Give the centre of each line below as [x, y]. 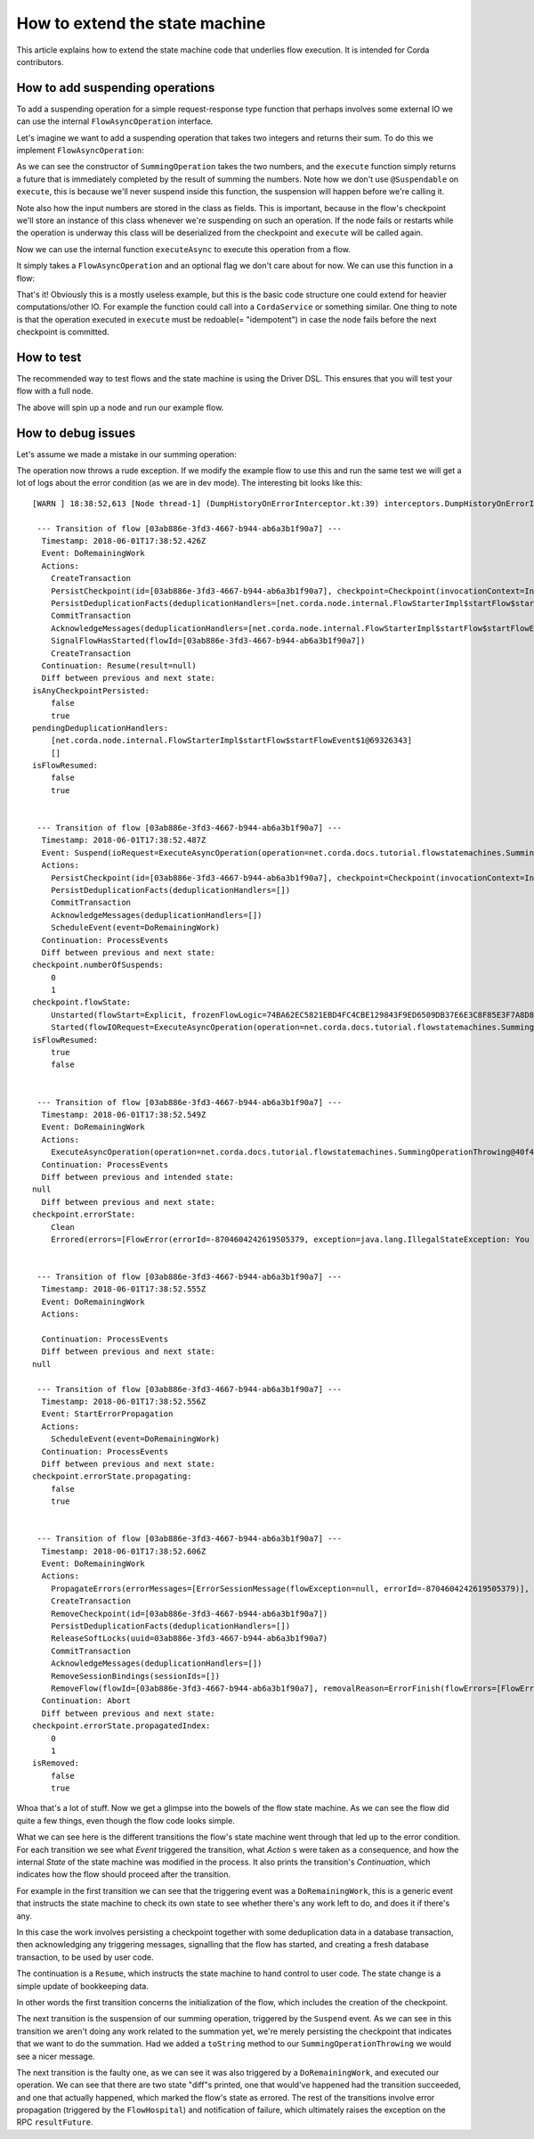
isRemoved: [56, 1763]
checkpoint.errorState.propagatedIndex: [121, 1726]
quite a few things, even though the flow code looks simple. [125, 1820]
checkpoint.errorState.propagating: [112, 1476]
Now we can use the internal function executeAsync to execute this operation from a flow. [184, 249]
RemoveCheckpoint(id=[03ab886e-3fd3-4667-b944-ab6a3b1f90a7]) [189, 1614]
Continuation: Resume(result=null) [119, 665]
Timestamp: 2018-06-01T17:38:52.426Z [124, 541]
